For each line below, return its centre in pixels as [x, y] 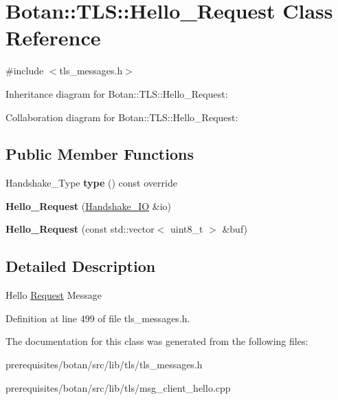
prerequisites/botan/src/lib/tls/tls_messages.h [104, 365]
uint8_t [187, 229]
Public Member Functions [100, 154]
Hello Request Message [54, 295]
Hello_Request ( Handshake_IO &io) [89, 206]
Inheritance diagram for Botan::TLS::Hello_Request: [117, 93]
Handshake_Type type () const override [91, 183]
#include [25, 71]
